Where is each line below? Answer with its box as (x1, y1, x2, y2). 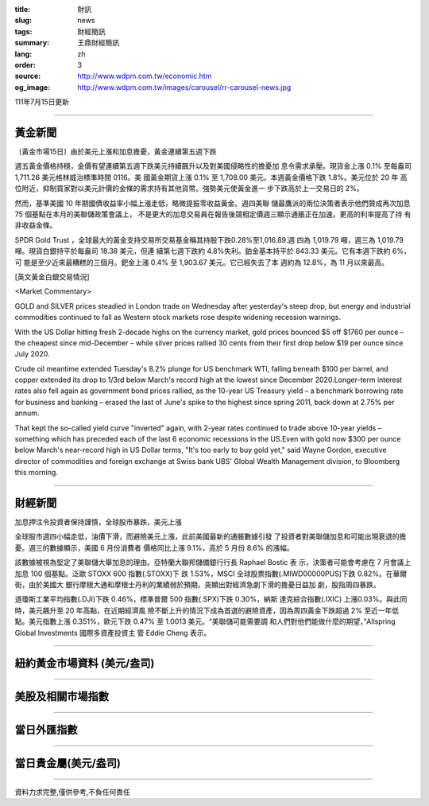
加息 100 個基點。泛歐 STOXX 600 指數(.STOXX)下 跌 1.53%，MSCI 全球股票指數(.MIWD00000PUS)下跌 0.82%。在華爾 (14, 569, 408, 578)
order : (14, 60, 36, 69)
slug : (14, 16, 32, 25)
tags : (14, 26, 33, 36)
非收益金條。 (14, 220, 57, 230)
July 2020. (14, 349, 50, 359)
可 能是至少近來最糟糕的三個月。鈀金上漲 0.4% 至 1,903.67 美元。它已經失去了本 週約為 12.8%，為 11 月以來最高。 (14, 257, 389, 267)
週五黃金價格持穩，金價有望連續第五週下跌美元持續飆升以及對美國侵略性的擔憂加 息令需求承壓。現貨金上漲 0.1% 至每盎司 (14, 162, 412, 171)
